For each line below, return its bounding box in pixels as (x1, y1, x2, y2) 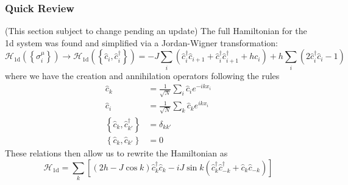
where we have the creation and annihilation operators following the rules (5, 69, 280, 82)
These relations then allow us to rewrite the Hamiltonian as (5, 147, 228, 159)
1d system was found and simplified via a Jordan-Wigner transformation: (5, 36, 278, 49)
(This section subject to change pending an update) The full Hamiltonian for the (5, 24, 307, 37)
